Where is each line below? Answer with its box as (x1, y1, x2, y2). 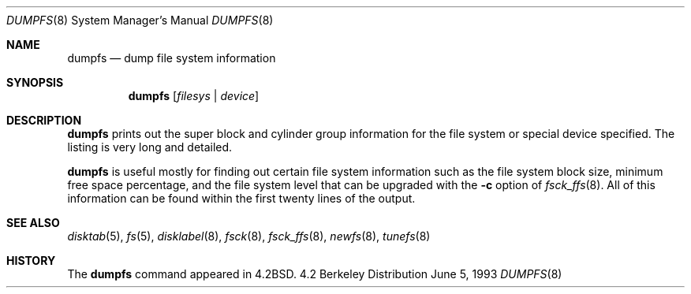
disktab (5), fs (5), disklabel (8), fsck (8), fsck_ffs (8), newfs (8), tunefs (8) (67, 229, 431, 243)
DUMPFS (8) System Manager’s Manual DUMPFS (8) (6, 13, 274, 27)
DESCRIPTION (6, 114, 82, 127)
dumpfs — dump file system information (67, 51, 276, 65)
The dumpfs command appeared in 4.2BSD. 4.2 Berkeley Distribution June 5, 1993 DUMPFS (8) (67, 267, 562, 281)
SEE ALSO (6, 216, 60, 229)
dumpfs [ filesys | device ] (128, 89, 260, 102)
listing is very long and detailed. (67, 140, 233, 154)
